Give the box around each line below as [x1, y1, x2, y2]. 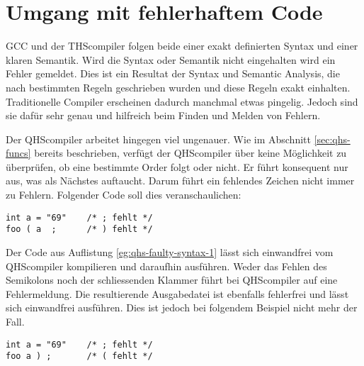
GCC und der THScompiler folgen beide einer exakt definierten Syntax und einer [6, 38, 358, 53]
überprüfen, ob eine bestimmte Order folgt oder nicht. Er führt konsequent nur [6, 159, 348, 174]
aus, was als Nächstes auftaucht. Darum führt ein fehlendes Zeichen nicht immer [6, 173, 355, 188]
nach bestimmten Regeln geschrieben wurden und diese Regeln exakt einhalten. [6, 79, 351, 94]
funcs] [6, 145, 31, 160]
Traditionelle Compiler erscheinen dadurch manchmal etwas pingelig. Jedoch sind [6, 94, 358, 109]
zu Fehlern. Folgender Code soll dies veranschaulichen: [6, 187, 241, 202]
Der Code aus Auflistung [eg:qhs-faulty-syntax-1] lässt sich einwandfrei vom [6, 244, 334, 259]
